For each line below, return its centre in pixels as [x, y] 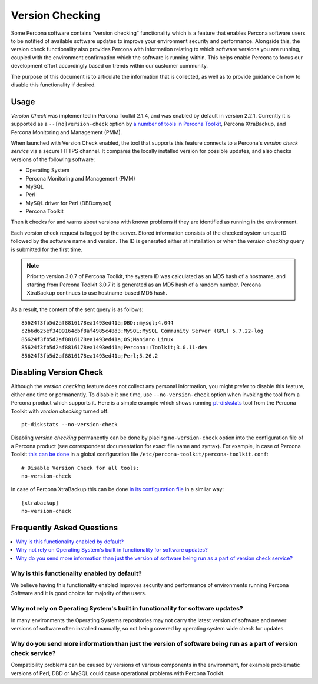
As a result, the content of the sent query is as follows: [77, 309]
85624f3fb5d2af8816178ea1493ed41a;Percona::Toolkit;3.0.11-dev [115, 348]
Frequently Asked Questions [64, 527]
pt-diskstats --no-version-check [69, 425]
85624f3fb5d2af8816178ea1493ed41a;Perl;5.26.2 [90, 356]
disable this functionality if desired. [54, 85]
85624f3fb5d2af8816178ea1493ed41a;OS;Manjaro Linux [97, 339]
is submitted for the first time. [47, 249]
